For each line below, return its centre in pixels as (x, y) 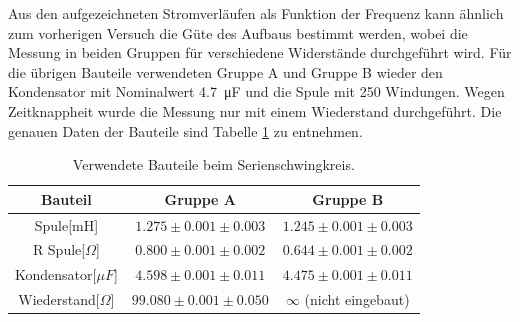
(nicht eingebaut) (357, 299)
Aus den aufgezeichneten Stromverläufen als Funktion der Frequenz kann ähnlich (256, 13)
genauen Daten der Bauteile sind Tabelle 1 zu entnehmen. (185, 130)
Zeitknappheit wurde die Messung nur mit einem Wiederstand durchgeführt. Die (255, 110)
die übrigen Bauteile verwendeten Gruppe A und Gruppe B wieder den (225, 71)
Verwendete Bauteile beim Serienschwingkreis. (213, 164)
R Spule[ (59, 249)
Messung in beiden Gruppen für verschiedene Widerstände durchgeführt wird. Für (260, 52)
